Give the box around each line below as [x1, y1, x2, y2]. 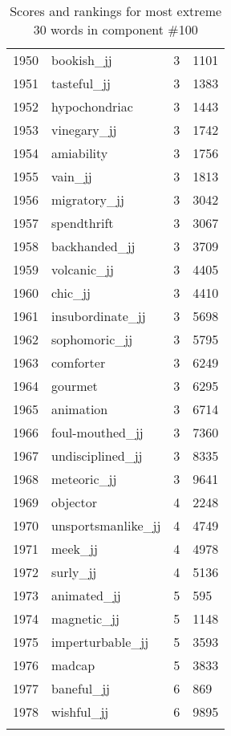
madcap [51, 656, 95, 674]
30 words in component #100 [33, 20, 198, 39]
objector [51, 493, 97, 511]
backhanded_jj [51, 237, 136, 255]
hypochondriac [51, 97, 133, 116]
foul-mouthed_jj [51, 423, 144, 441]
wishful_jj [51, 702, 109, 721]
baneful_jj [51, 679, 110, 697]
